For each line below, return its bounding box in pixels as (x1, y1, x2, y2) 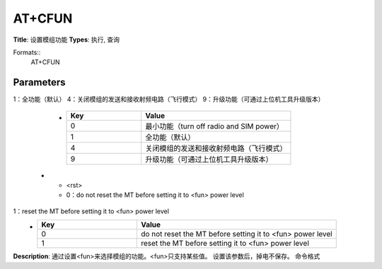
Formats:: (13, 48, 41, 56)
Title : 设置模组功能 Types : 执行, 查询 (13, 35, 120, 44)
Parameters (13, 76, 66, 88)
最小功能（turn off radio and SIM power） (145, 121, 284, 131)
